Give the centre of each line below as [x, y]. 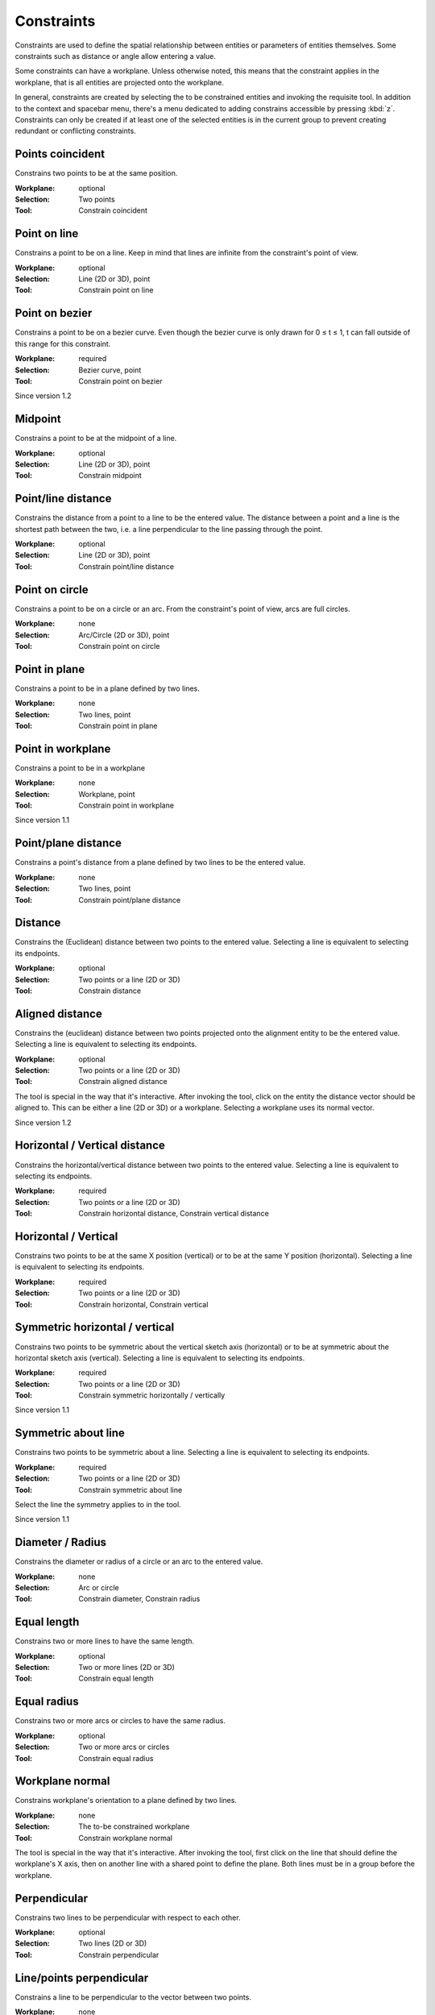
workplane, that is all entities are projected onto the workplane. [120, 82]
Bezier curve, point [110, 370]
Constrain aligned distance [123, 1082]
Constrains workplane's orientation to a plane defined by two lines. [126, 1801]
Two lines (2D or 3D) [113, 1943]
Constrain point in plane [118, 726]
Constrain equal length [116, 1678]
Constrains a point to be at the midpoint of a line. [96, 438]
